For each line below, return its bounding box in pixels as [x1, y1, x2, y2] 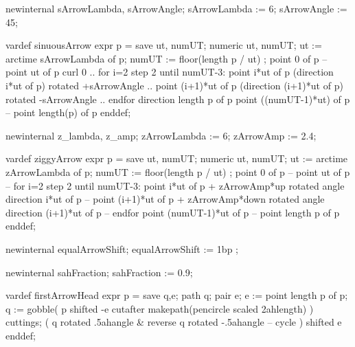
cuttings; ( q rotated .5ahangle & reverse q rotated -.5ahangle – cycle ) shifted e [5, 315, 342, 329]
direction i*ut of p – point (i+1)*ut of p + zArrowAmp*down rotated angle [5, 192, 325, 206]
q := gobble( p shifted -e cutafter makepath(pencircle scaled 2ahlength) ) [5, 301, 314, 315]
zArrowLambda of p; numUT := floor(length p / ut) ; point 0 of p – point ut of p [5, 164, 350, 179]
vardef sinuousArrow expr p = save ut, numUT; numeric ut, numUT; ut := [5, 38, 322, 52]
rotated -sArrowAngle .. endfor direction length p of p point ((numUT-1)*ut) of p [5, 91, 350, 106]
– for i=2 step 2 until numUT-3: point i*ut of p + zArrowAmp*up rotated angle [5, 178, 345, 192]
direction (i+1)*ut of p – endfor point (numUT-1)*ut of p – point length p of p [5, 205, 340, 219]
